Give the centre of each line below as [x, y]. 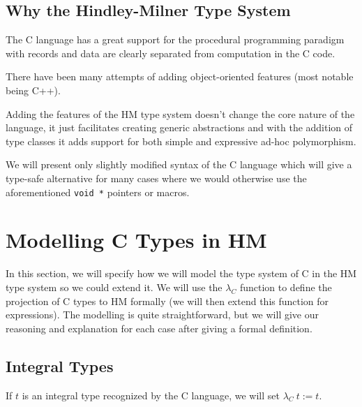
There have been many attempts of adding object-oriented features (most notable [180, 76]
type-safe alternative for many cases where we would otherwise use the [156, 178]
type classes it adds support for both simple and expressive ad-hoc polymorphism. [181, 141]
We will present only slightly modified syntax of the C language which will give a [179, 164]
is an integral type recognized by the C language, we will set [151, 395]
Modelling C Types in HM [136, 240]
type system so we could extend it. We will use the [114, 287]
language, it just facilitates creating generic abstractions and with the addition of [179, 127]
